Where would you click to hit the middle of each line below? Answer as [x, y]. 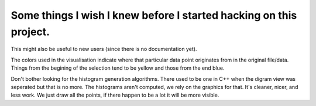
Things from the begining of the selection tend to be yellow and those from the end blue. [118, 68]
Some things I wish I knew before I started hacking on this [154, 15]
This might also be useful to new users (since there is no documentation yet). [104, 49]
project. [30, 32]
